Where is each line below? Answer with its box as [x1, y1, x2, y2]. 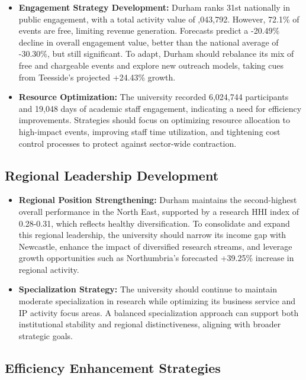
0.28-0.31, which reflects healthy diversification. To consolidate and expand [18, 217, 290, 229]
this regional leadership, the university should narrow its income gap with [18, 228, 286, 241]
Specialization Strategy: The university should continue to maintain [18, 283, 277, 295]
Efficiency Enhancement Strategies [5, 358, 221, 376]
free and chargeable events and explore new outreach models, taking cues [18, 59, 284, 71]
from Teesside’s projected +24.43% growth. [18, 70, 176, 83]
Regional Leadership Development [5, 166, 219, 184]
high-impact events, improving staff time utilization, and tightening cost [18, 125, 281, 137]
